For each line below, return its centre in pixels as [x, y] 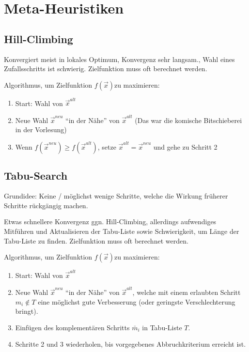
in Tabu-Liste [162, 327]
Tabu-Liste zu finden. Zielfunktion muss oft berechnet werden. [96, 240]
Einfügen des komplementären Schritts [72, 327]
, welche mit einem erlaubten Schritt [187, 292]
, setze [107, 146]
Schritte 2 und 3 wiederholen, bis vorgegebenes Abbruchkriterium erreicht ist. [131, 344]
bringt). [27, 311]
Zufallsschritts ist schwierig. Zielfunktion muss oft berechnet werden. [106, 69]
